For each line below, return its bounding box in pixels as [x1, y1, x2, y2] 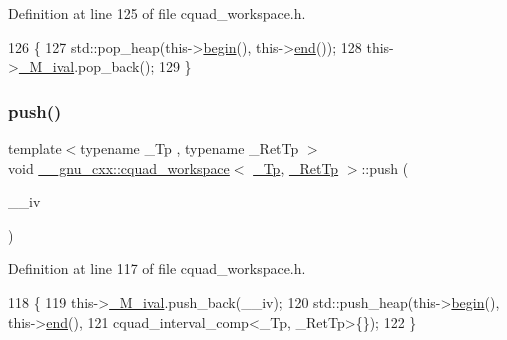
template [8, 138, 62, 158]
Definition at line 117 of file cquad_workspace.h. [8, 258, 306, 279]
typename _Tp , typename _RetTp [80, 138, 299, 158]
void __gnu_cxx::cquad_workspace [8, 157, 230, 178]
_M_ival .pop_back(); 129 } [18, 56, 192, 77]
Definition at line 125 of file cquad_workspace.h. [8, 3, 306, 23]
